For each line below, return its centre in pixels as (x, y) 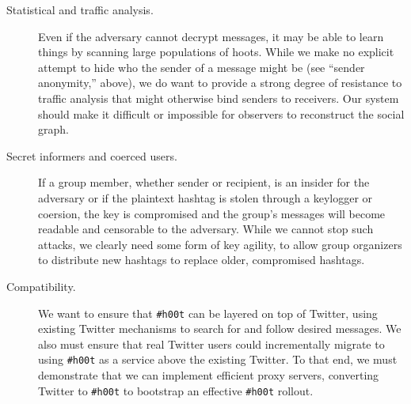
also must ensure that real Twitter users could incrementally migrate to (211, 344)
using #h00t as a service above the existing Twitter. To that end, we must (218, 359)
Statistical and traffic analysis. (80, 9)
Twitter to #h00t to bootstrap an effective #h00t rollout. (176, 390)
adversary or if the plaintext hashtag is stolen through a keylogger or (205, 197)
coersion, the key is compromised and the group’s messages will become (212, 213)
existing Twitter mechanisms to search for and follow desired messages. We (220, 328)
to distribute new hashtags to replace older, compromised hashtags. (202, 260)
